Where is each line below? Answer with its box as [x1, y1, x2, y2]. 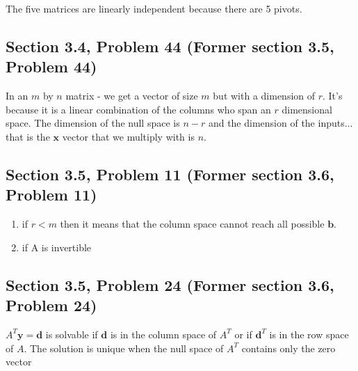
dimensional [282, 102, 332, 116]
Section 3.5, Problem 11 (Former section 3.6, [6, 163, 334, 184]
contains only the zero [241, 340, 336, 355]
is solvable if [45, 326, 98, 341]
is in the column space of [110, 326, 217, 341]
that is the [6, 129, 50, 143]
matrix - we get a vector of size [65, 88, 198, 103]
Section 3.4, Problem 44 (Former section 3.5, [6, 35, 334, 56]
